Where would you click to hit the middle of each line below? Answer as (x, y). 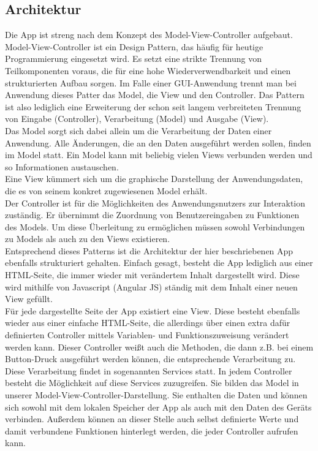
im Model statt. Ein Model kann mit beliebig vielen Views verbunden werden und (159, 155)
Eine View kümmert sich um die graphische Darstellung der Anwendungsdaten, (154, 179)
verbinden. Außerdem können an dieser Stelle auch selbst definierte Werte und (152, 419)
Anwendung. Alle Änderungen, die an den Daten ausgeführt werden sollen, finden (158, 142)
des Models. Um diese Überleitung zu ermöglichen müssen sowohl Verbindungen (155, 226)
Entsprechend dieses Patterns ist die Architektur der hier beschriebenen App (149, 250)
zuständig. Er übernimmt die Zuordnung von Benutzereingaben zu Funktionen (152, 215)
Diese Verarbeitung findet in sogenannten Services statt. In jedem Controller (149, 370)
